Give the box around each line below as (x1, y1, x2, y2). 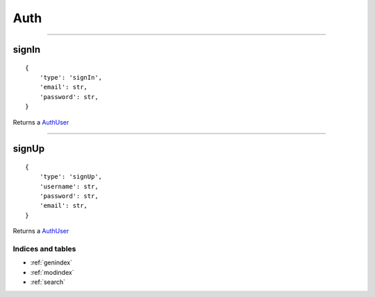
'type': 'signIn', (39, 73, 103, 81)
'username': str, (39, 182, 99, 190)
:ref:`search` (30, 278, 66, 287)
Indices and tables (12, 244, 76, 254)
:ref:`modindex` (30, 268, 74, 276)
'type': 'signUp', (39, 173, 103, 181)
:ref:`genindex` (30, 258, 73, 267)
